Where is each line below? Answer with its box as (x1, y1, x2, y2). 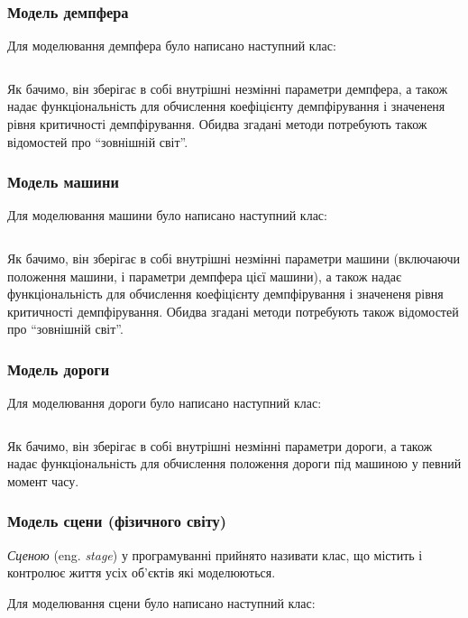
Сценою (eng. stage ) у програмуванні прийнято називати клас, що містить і (7, 545, 423, 564)
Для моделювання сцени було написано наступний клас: (7, 593, 316, 612)
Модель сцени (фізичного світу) (7, 510, 227, 532)
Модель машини (7, 171, 119, 193)
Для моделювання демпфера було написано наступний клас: (7, 36, 336, 55)
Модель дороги (7, 357, 110, 380)
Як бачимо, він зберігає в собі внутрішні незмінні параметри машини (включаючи (7, 249, 460, 267)
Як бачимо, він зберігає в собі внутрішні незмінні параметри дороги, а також (7, 436, 433, 455)
